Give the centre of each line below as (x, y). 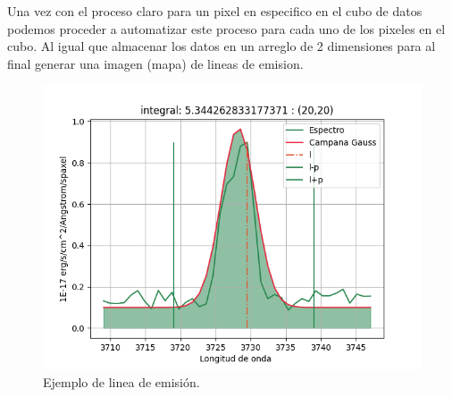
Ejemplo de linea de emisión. (121, 381)
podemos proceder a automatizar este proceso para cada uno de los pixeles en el (226, 28)
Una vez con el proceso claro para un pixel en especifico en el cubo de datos (215, 11)
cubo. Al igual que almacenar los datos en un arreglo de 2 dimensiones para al (222, 46)
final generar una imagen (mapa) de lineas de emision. (155, 63)
